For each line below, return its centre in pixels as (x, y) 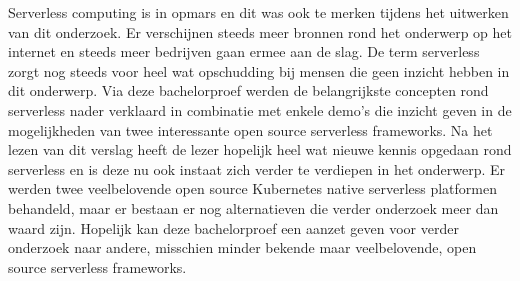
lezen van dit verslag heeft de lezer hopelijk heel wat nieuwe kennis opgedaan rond (260, 149)
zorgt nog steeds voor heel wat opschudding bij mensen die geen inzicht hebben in (259, 70)
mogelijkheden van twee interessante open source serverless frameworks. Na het (250, 129)
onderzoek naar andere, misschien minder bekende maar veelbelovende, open (242, 247)
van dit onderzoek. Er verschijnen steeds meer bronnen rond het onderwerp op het (260, 31)
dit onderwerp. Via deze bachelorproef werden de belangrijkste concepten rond (248, 90)
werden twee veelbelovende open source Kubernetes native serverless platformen (253, 188)
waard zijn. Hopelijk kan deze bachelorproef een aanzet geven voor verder (233, 227)
